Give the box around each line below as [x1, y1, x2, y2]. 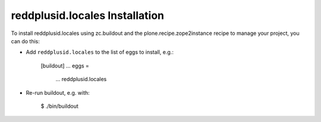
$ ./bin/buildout [40, 102, 78, 110]
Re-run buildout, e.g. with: [26, 89, 90, 96]
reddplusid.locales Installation [11, 9, 165, 22]
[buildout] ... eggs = [40, 62, 89, 69]
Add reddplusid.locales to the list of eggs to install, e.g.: [26, 49, 174, 56]
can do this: [11, 37, 40, 44]
